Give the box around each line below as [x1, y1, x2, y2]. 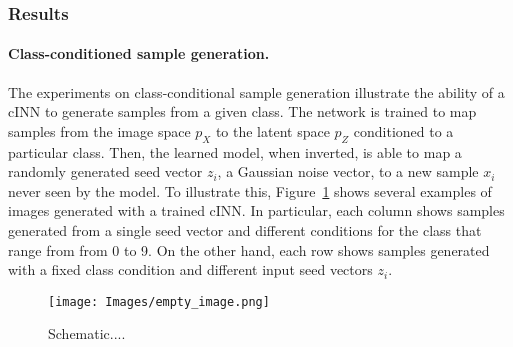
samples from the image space [8, 120, 191, 141]
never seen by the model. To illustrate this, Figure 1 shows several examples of [8, 180, 492, 201]
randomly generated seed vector [8, 161, 203, 182]
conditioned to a [353, 120, 454, 141]
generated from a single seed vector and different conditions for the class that [8, 220, 482, 240]
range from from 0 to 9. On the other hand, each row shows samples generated [8, 239, 490, 260]
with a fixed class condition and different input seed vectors [8, 259, 373, 280]
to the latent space [215, 120, 330, 141]
